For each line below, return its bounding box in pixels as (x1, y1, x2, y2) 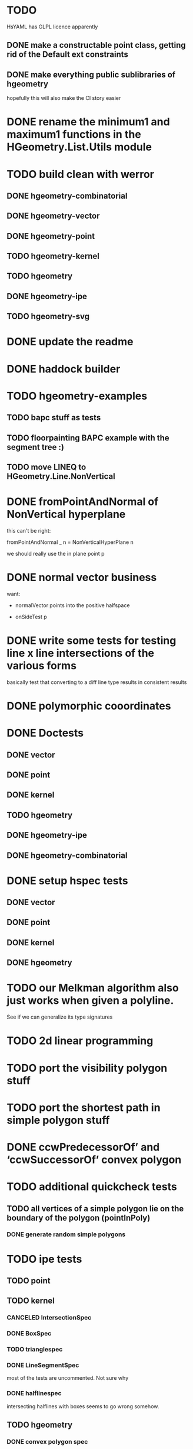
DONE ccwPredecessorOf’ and (6, 1140, 160, 1153)
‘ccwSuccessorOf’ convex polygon (6, 1153, 182, 1166)
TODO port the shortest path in (6, 1101, 161, 1114)
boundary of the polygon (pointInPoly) (6, 1213, 151, 1223)
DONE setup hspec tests (6, 874, 128, 887)
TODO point (6, 1276, 51, 1286)
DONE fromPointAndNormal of (6, 495, 159, 508)
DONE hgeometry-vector (6, 211, 100, 221)
